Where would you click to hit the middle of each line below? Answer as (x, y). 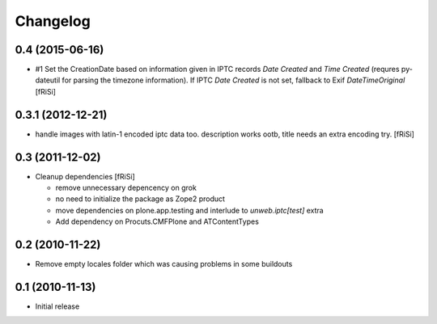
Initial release (57, 306)
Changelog (53, 21)
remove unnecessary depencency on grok (126, 188)
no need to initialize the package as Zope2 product (140, 199)
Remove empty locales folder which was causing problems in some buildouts (164, 264)
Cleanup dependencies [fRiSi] (85, 176)
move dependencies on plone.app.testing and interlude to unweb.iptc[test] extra (189, 210)
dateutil (48, 80)
